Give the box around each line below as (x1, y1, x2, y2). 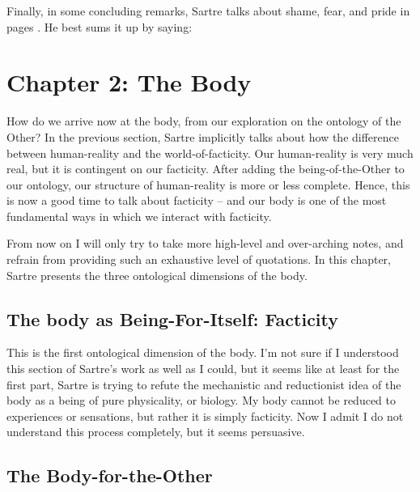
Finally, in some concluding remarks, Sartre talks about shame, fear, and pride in (6, 2, 410, 19)
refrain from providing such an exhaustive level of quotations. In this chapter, (6, 251, 391, 268)
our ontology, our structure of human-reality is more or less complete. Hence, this (6, 176, 410, 193)
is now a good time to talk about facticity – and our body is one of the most (6, 192, 387, 209)
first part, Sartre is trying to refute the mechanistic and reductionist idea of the (6, 375, 401, 392)
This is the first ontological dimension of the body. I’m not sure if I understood (6, 344, 399, 361)
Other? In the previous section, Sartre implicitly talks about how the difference (6, 128, 399, 145)
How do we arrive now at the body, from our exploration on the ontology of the (6, 112, 401, 129)
